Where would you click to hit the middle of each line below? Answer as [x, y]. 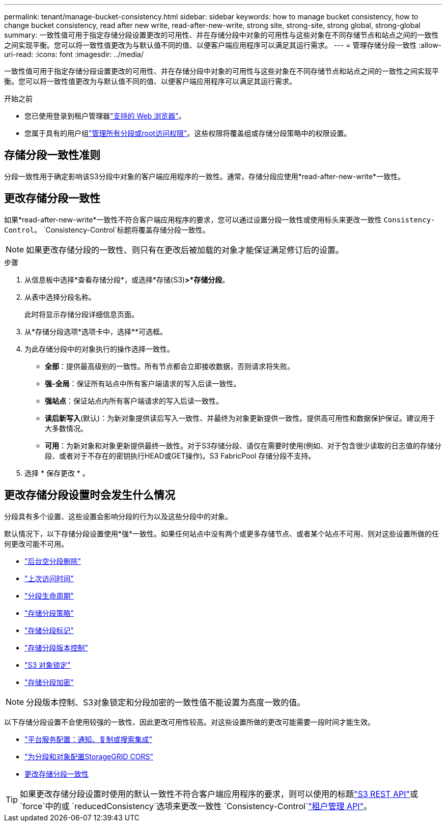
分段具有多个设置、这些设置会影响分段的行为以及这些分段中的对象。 [118, 516]
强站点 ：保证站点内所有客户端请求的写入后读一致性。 [134, 401]
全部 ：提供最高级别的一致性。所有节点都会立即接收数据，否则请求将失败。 [170, 366]
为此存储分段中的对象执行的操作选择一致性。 [99, 349]
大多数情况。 [66, 428]
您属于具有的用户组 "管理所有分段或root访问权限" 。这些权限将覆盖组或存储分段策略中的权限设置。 [188, 133]
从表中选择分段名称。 [60, 297]
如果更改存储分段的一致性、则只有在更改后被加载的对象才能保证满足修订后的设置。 [185, 250]
